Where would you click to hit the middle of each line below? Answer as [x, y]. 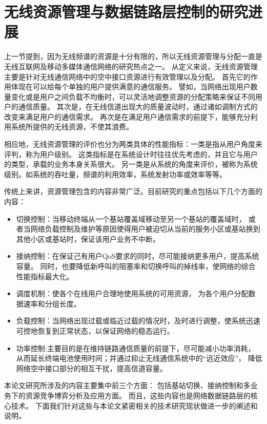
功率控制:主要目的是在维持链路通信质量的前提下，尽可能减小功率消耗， [136, 348]
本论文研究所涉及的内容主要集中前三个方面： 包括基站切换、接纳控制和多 [127, 385]
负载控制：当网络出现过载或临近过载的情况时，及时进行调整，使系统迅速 [138, 321]
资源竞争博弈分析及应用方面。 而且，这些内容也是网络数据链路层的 [138, 395]
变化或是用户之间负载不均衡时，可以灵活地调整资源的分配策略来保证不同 [133, 96]
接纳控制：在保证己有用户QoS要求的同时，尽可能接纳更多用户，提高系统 [138, 256]
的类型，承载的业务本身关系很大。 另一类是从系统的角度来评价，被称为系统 [131, 164]
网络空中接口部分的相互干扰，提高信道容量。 [91, 368]
